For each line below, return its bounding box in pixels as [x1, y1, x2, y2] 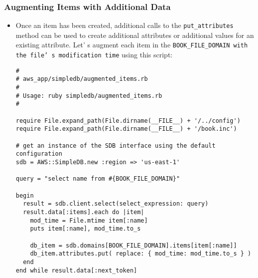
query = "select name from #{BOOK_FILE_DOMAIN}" [15, 175, 180, 183]
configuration [15, 150, 62, 158]
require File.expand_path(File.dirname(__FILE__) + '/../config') [15, 117, 241, 124]
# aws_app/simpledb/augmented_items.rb [15, 75, 148, 83]
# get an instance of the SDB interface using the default [15, 142, 216, 149]
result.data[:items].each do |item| [23, 208, 144, 216]
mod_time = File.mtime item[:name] [30, 217, 148, 224]
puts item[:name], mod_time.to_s [30, 225, 141, 233]
